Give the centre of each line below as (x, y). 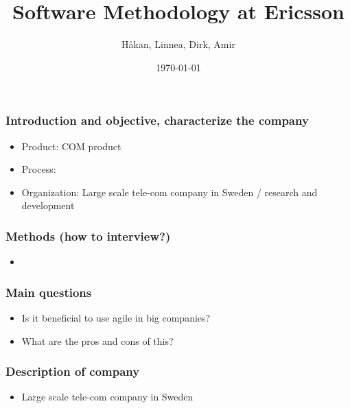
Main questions (49, 292)
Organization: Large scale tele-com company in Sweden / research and (170, 192)
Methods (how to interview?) (88, 236)
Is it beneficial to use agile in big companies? (116, 318)
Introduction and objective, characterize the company (157, 120)
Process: (39, 169)
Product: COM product (71, 146)
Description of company (73, 371)
